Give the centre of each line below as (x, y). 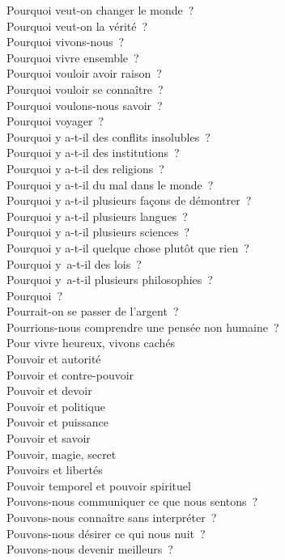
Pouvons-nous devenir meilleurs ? (90, 549)
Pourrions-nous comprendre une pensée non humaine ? (143, 327)
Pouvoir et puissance (57, 422)
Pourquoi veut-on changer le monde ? (100, 10)
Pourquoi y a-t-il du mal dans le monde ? (110, 184)
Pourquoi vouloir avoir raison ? (84, 73)
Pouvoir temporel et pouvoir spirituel (99, 485)
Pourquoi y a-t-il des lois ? (74, 263)
